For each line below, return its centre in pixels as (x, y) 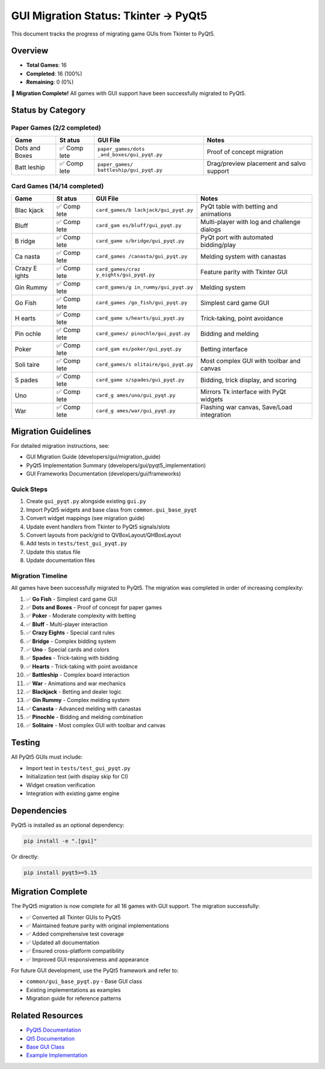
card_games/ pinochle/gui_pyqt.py (143, 334)
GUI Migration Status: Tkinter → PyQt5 (109, 16)
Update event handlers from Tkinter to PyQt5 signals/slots (98, 527)
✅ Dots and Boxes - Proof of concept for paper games (94, 607)
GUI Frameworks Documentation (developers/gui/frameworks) (104, 474)
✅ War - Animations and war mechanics (76, 683)
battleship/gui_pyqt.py (130, 170)
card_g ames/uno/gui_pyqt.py (136, 396)
